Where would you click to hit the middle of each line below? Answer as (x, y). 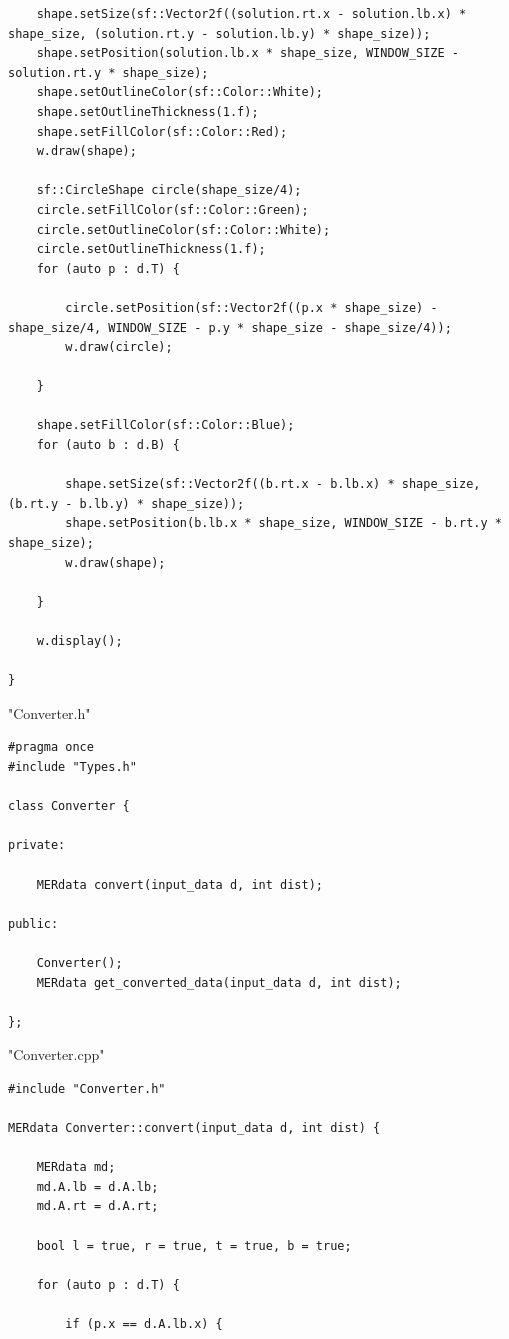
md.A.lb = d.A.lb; (97, 1186)
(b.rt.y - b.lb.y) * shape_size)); (126, 503)
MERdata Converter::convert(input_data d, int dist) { (194, 1128)
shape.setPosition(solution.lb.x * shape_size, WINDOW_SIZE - (248, 53)
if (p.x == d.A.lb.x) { (144, 1324)
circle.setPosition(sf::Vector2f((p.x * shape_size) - (251, 307)
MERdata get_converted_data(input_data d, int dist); (219, 982)
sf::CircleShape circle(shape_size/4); (169, 190)
